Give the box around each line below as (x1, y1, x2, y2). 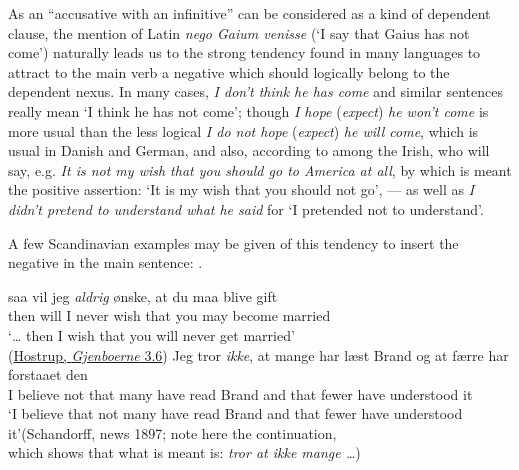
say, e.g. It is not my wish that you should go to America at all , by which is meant (8, 159, 512, 180)
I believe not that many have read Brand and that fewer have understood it (8, 383, 473, 404)
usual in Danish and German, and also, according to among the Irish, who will (8, 140, 490, 161)
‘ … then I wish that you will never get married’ (8, 324, 295, 345)
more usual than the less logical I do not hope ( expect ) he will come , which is (8, 120, 479, 141)
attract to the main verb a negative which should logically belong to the (8, 61, 450, 82)
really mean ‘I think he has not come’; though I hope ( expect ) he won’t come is (8, 100, 489, 121)
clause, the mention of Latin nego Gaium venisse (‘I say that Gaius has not (8, 22, 470, 43)
